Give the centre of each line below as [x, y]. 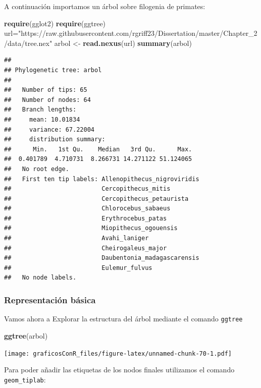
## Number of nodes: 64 [47, 100]
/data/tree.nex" [28, 43]
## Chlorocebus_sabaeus [87, 209]
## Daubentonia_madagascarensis [102, 258]
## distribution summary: [55, 140]
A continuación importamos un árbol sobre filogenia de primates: [105, 6]
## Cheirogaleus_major [86, 248]
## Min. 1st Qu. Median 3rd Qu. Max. [98, 149]
